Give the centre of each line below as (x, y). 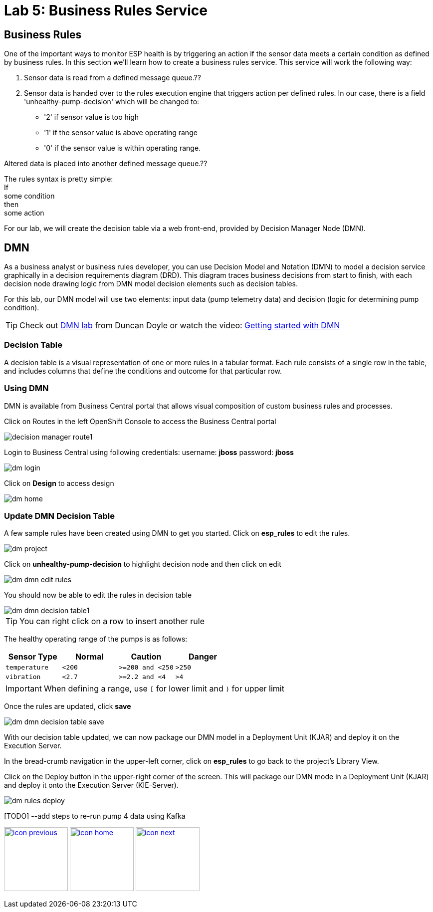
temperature (27, 668)
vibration (23, 677)
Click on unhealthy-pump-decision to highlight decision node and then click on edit (143, 564)
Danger (203, 657)
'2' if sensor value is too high (92, 117)
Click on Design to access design (59, 483)
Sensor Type (33, 657)
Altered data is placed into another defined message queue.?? (106, 164)
